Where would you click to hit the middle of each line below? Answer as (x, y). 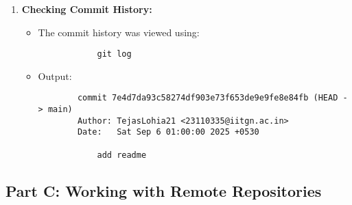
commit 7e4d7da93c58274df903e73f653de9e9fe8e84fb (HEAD (208, 98)
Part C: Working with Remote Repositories (164, 190)
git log (114, 54)
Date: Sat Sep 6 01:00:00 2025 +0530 (168, 132)
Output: (55, 76)
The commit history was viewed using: (119, 32)
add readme (122, 155)
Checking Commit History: (87, 9)
